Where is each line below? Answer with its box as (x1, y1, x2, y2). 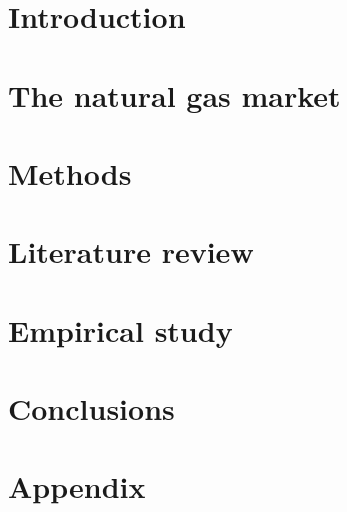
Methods (8, 152, 132, 193)
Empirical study (8, 309, 233, 350)
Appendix (8, 466, 146, 507)
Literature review (8, 231, 254, 272)
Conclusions (8, 388, 175, 429)
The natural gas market (8, 74, 341, 115)
